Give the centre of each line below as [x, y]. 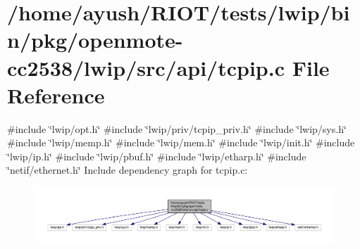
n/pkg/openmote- [95, 40]
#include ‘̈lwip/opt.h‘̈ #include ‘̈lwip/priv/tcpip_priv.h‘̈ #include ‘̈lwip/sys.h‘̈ [177, 128]
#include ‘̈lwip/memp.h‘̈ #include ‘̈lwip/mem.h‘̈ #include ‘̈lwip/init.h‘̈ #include [181, 142]
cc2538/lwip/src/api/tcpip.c [146, 67]
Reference [56, 95]
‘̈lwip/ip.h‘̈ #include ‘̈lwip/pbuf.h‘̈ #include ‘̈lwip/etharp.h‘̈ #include [157, 156]
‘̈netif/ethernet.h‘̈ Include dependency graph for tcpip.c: [128, 170]
